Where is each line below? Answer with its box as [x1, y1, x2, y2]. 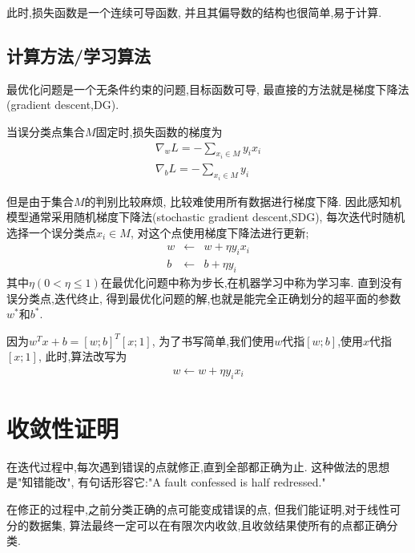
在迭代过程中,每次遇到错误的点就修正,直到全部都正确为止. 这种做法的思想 [6, 458, 390, 474]
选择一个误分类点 [6, 224, 96, 240]
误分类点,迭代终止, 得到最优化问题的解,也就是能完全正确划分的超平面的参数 [6, 289, 401, 306]
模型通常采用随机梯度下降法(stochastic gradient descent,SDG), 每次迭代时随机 [6, 208, 405, 225]
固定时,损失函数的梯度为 [95, 123, 223, 139]
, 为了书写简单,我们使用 [151, 332, 275, 349]
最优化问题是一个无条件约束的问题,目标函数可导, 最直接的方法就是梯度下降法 [6, 80, 409, 97]
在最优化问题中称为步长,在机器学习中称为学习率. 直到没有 [100, 273, 403, 290]
